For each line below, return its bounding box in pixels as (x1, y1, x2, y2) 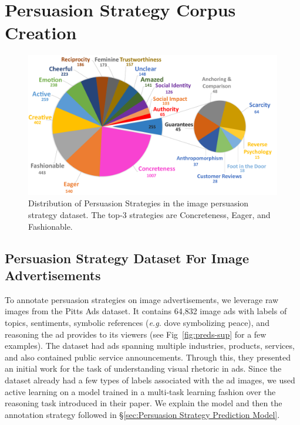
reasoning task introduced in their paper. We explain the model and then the (5, 397, 282, 409)
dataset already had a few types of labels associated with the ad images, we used (5, 373, 295, 386)
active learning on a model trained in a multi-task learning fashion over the (5, 385, 276, 397)
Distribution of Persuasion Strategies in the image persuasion (28, 197, 249, 209)
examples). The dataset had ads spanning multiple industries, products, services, (5, 339, 295, 352)
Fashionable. (28, 220, 73, 232)
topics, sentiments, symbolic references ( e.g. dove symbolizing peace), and (5, 316, 269, 328)
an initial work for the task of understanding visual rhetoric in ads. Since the (5, 362, 282, 375)
